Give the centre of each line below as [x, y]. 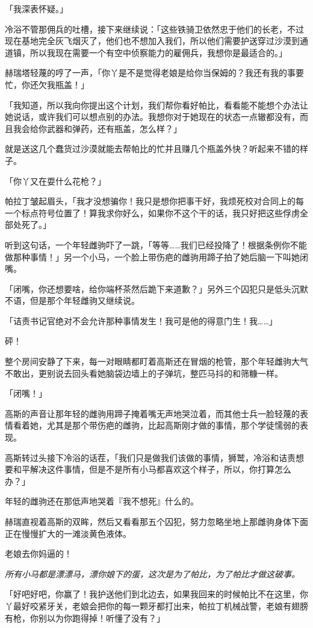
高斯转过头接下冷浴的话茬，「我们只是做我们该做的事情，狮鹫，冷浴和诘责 [150, 457]
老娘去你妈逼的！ [39, 554]
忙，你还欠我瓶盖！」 [47, 84]
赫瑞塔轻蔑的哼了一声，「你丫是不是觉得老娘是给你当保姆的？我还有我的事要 [154, 73]
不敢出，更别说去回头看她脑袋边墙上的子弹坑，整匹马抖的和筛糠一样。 [144, 373]
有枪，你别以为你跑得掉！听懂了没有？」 [85, 617]
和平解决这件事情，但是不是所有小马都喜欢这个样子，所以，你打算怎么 [152, 469]
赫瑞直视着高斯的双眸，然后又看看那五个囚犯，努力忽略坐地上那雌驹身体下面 [156, 521]
